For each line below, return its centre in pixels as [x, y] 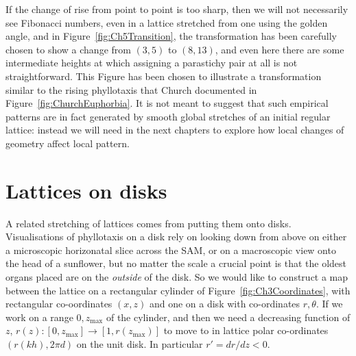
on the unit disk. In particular [140, 344]
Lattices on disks [86, 190]
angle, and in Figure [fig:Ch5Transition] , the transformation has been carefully [171, 36]
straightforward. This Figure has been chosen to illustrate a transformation [164, 76]
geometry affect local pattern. [68, 143]
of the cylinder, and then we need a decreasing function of [228, 317]
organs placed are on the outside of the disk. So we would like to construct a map [177, 277]
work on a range [39, 317]
